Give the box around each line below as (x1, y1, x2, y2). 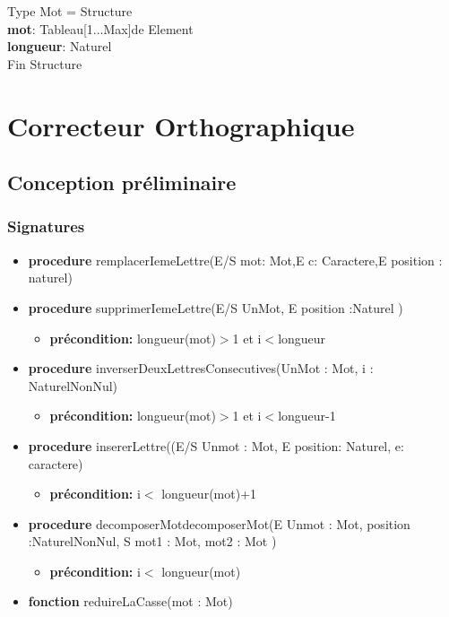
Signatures (7, 215, 85, 238)
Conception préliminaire (7, 169, 237, 196)
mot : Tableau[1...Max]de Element (7, 19, 194, 38)
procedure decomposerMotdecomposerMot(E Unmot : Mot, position (28, 514, 410, 533)
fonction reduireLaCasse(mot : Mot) (28, 592, 233, 611)
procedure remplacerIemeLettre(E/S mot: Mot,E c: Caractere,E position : (28, 250, 443, 269)
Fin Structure (7, 54, 82, 73)
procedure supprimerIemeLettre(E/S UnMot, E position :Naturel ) (28, 298, 403, 317)
